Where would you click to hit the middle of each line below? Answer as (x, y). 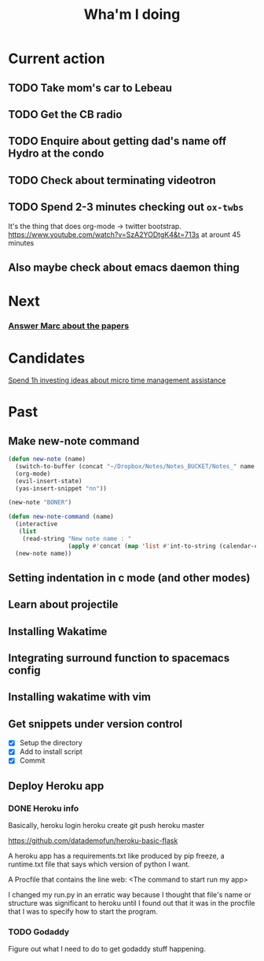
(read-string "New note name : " (77, 538)
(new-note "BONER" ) (40, 503)
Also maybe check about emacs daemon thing (124, 267)
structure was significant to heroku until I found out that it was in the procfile (132, 904)
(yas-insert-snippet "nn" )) (61, 488)
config (24, 671)
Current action (57, 59)
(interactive (37, 524)
